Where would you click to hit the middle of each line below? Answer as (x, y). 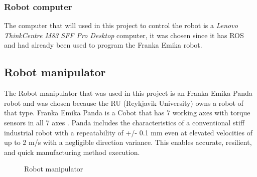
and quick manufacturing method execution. (72, 152)
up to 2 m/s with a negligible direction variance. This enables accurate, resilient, (128, 142)
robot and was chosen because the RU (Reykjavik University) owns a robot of (124, 103)
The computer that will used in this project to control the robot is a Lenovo (121, 25)
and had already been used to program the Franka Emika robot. (103, 45)
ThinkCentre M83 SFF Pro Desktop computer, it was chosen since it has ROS (124, 35)
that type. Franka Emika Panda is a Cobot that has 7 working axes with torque (127, 113)
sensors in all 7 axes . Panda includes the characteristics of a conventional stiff (124, 122)
